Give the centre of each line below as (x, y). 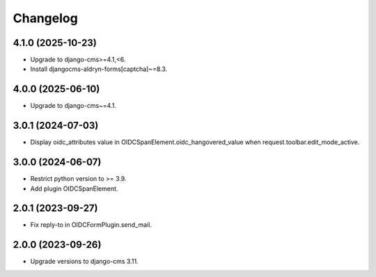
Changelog (45, 18)
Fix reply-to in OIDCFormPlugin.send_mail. (91, 225)
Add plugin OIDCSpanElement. (74, 189)
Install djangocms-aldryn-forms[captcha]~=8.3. (99, 69)
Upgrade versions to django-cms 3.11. (84, 262)
